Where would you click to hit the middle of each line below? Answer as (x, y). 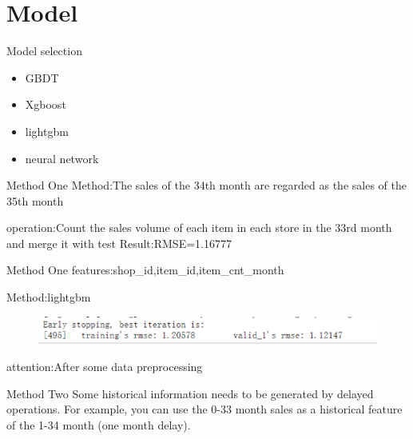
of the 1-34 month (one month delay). (99, 424)
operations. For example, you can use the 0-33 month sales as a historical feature (205, 409)
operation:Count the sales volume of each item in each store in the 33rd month (199, 227)
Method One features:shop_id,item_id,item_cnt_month (145, 270)
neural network (62, 158)
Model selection (44, 51)
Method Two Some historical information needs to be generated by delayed (190, 393)
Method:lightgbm (49, 297)
